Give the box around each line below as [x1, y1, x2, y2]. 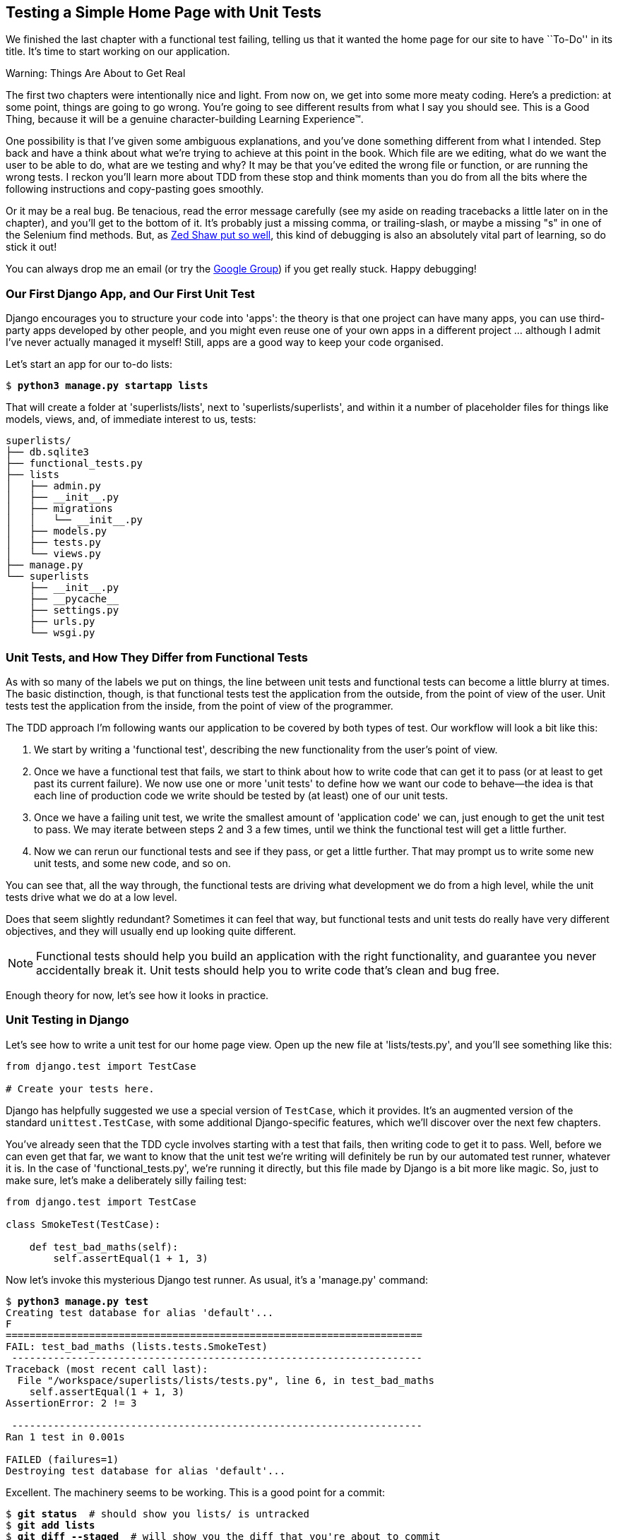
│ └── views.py [6, 548, 101, 560]
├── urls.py [29, 616, 95, 628]
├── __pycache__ [29, 593, 119, 605]
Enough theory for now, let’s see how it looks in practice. [6, 989, 269, 1001]
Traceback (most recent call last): [6, 1363, 208, 1375]
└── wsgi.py [29, 627, 95, 639]
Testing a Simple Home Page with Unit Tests [6, 4, 322, 21]
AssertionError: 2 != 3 [6, 1397, 137, 1409]
